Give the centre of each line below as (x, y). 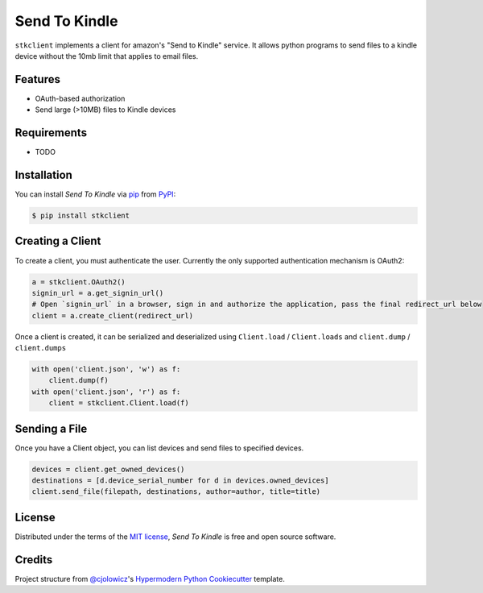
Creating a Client (58, 241)
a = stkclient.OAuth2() (79, 282)
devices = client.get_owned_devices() (108, 469)
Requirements (51, 133)
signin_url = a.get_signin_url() (98, 293)
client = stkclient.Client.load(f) (119, 403)
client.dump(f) (78, 380)
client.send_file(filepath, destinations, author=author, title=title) (176, 492)
